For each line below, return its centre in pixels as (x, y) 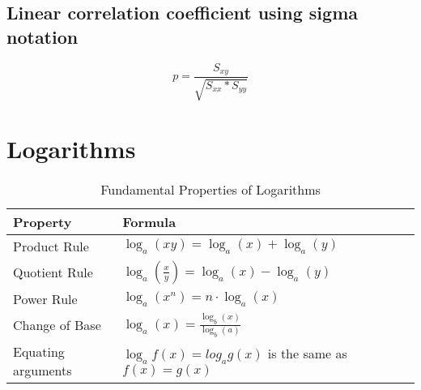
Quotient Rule (53, 272)
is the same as (307, 353)
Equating (39, 351)
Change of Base (57, 325)
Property (43, 221)
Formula (149, 221)
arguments (43, 370)
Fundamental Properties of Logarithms (210, 189)
